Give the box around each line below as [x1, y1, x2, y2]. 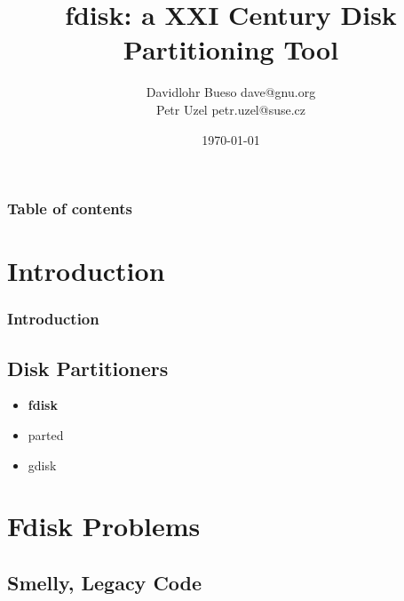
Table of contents [7, 197, 132, 220]
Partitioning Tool [123, 31, 339, 68]
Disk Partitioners [7, 354, 169, 381]
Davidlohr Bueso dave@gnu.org [146, 83, 316, 101]
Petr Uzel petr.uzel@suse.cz [155, 100, 305, 118]
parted [28, 426, 64, 445]
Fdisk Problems [7, 508, 201, 544]
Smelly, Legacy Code [7, 568, 202, 596]
